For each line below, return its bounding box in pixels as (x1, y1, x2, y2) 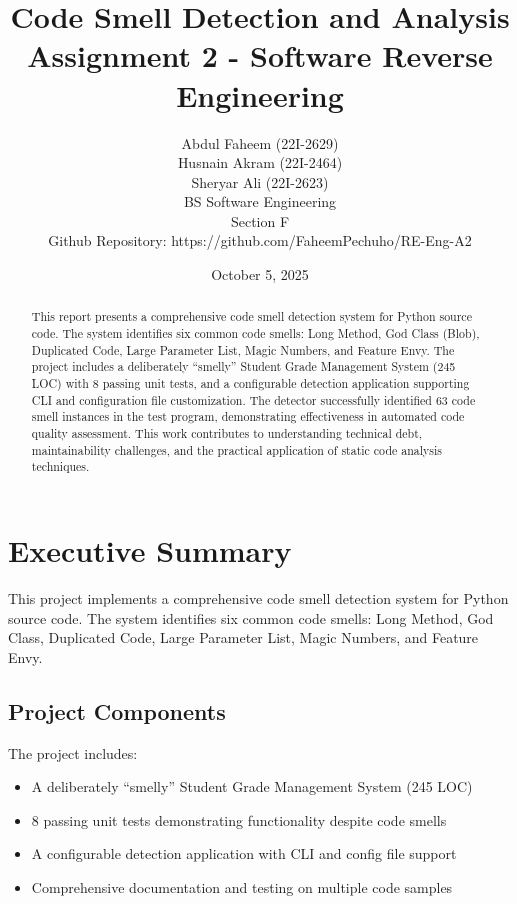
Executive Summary (8, 530, 292, 571)
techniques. (31, 458, 90, 475)
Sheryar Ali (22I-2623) (191, 171, 329, 192)
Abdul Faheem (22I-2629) (181, 132, 339, 153)
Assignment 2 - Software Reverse (27, 35, 493, 76)
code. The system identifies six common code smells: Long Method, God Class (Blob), (31, 325, 480, 342)
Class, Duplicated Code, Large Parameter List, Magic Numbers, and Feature (8, 627, 479, 648)
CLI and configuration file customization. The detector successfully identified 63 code (31, 391, 476, 408)
